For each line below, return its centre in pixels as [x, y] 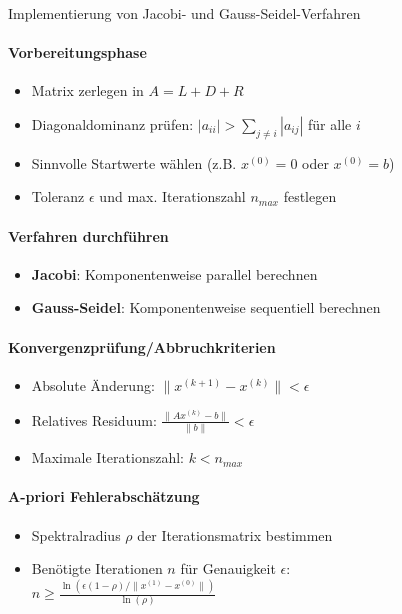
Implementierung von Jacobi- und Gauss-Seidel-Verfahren [184, 13]
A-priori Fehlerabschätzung [104, 496]
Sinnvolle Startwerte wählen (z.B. [134, 162]
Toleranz [58, 196]
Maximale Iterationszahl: [107, 457]
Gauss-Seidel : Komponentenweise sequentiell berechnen [206, 307]
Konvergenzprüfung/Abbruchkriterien [142, 346]
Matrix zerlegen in [87, 90]
